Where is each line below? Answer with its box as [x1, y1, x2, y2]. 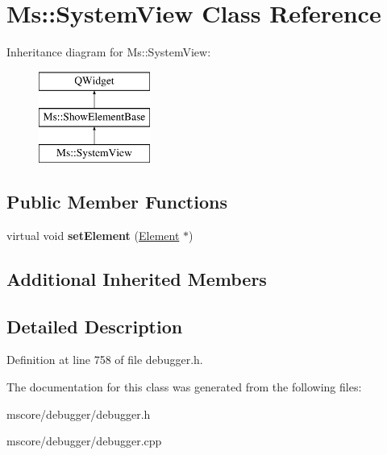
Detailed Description [6, 313, 183, 338]
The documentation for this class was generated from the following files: [6, 378, 362, 395]
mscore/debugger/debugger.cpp [6, 432, 162, 449]
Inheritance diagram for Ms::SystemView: [6, 43, 211, 60]
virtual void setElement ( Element [6, 226, 180, 243]
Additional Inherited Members [6, 266, 267, 291]
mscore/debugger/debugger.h [6, 405, 151, 422]
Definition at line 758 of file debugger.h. [6, 351, 203, 368]
